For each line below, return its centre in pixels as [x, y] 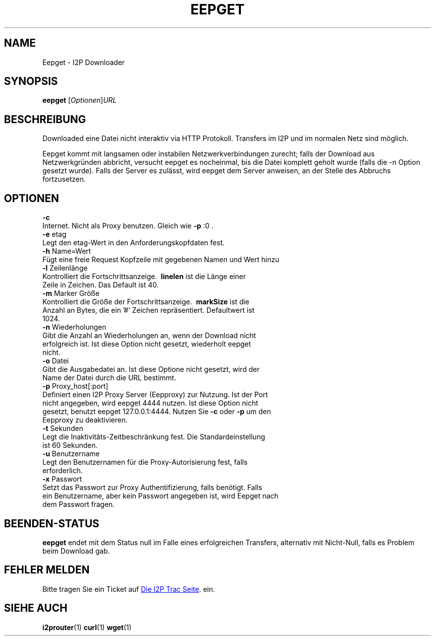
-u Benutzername [71, 454]
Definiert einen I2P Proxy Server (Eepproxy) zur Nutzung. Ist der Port [155, 395]
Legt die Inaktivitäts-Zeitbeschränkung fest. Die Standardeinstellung [154, 437]
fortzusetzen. [64, 179]
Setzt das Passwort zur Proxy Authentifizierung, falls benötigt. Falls [152, 488]
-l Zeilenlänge [65, 268]
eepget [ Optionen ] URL [80, 100]
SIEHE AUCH [36, 608]
